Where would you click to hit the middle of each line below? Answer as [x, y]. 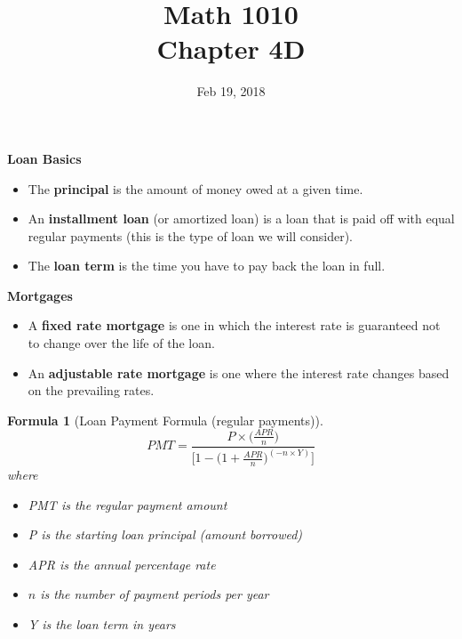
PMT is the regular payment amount [127, 504]
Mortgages [40, 295]
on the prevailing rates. [91, 390]
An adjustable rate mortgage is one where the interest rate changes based [239, 372]
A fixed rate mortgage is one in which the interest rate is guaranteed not [234, 325]
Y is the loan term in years [102, 623]
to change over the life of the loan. [121, 343]
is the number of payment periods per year [155, 594]
